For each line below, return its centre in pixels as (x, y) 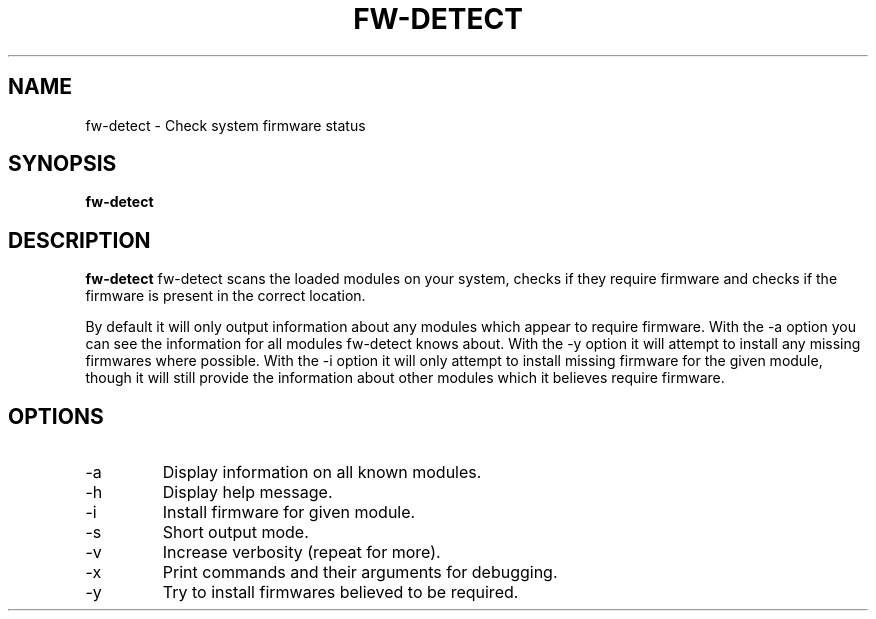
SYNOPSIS (62, 164)
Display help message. (247, 492)
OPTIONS (56, 416)
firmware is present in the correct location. (225, 296)
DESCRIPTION (79, 240)
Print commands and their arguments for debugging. (360, 572)
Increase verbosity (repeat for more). (301, 552)
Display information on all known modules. (322, 472)
